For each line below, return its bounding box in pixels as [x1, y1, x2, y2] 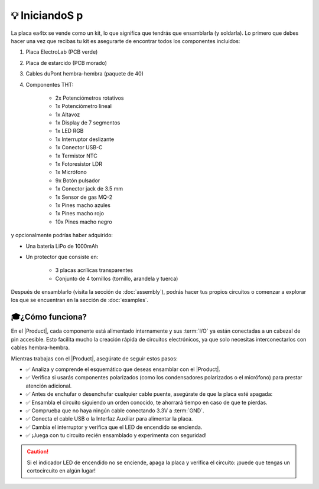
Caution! [27, 448, 49, 455]
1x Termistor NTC [55, 152, 97, 159]
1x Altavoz [55, 111, 80, 118]
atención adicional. [25, 382, 72, 389]
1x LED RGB [55, 127, 84, 134]
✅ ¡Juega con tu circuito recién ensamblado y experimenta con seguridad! [25, 432, 207, 439]
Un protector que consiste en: [25, 253, 99, 260]
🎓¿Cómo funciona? [11, 312, 87, 322]
